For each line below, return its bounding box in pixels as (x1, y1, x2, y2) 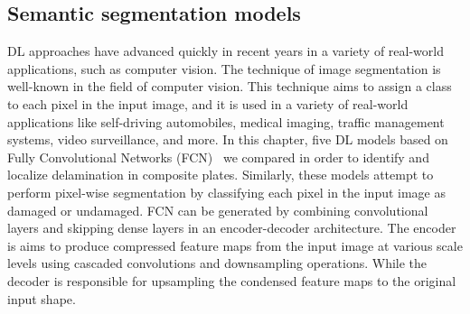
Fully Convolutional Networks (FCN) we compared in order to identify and (7, 147, 429, 166)
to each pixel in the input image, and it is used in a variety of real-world (7, 94, 409, 113)
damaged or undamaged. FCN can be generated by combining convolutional (7, 200, 428, 219)
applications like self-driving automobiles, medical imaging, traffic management (7, 112, 445, 131)
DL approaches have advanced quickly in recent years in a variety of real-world (7, 42, 444, 60)
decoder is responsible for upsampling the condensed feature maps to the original (7, 271, 456, 290)
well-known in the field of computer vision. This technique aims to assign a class (7, 77, 452, 96)
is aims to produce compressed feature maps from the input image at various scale (7, 235, 463, 254)
